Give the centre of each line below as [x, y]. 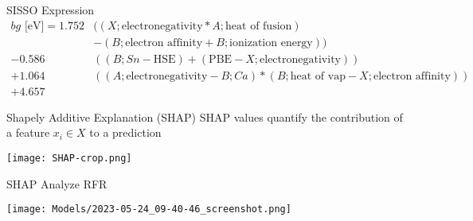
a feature [28, 132]
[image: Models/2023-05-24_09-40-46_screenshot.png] [149, 209]
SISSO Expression [51, 10]
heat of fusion [259, 26]
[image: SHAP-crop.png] [69, 158]
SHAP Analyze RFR [57, 183]
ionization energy [271, 43]
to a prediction [125, 132]
